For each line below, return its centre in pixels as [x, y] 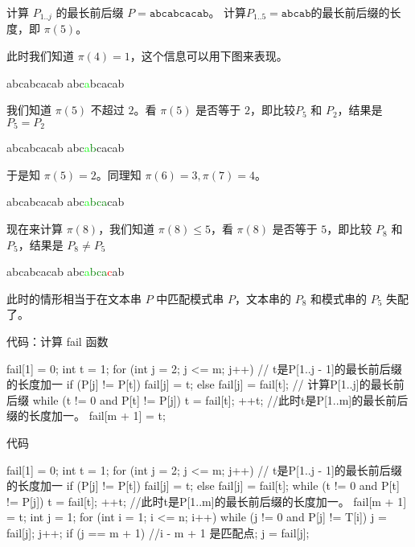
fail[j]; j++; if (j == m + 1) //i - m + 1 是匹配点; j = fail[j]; [158, 532]
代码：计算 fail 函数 [58, 341]
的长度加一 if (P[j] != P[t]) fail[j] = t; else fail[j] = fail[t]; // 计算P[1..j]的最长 [200, 384]
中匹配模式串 [190, 298]
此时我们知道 [40, 56]
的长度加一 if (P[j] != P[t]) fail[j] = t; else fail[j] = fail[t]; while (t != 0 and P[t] [203, 485]
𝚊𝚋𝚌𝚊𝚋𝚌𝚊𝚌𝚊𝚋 [179, 14]
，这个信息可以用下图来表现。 [209, 56]
